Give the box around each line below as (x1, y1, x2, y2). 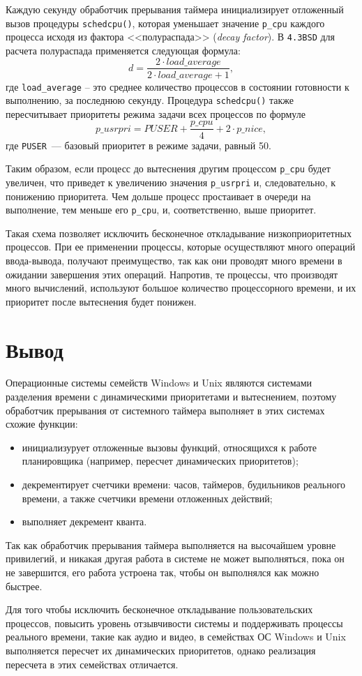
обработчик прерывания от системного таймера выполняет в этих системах (6, 403, 325, 417)
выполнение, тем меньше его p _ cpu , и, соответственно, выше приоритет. (6, 202, 317, 217)
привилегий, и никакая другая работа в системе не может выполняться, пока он (6, 551, 345, 566)
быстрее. (6, 578, 43, 593)
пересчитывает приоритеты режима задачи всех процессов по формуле (6, 106, 306, 121)
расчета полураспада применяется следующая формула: (6, 43, 241, 57)
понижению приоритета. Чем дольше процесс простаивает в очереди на (6, 188, 311, 203)
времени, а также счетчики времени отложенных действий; (22, 490, 273, 505)
